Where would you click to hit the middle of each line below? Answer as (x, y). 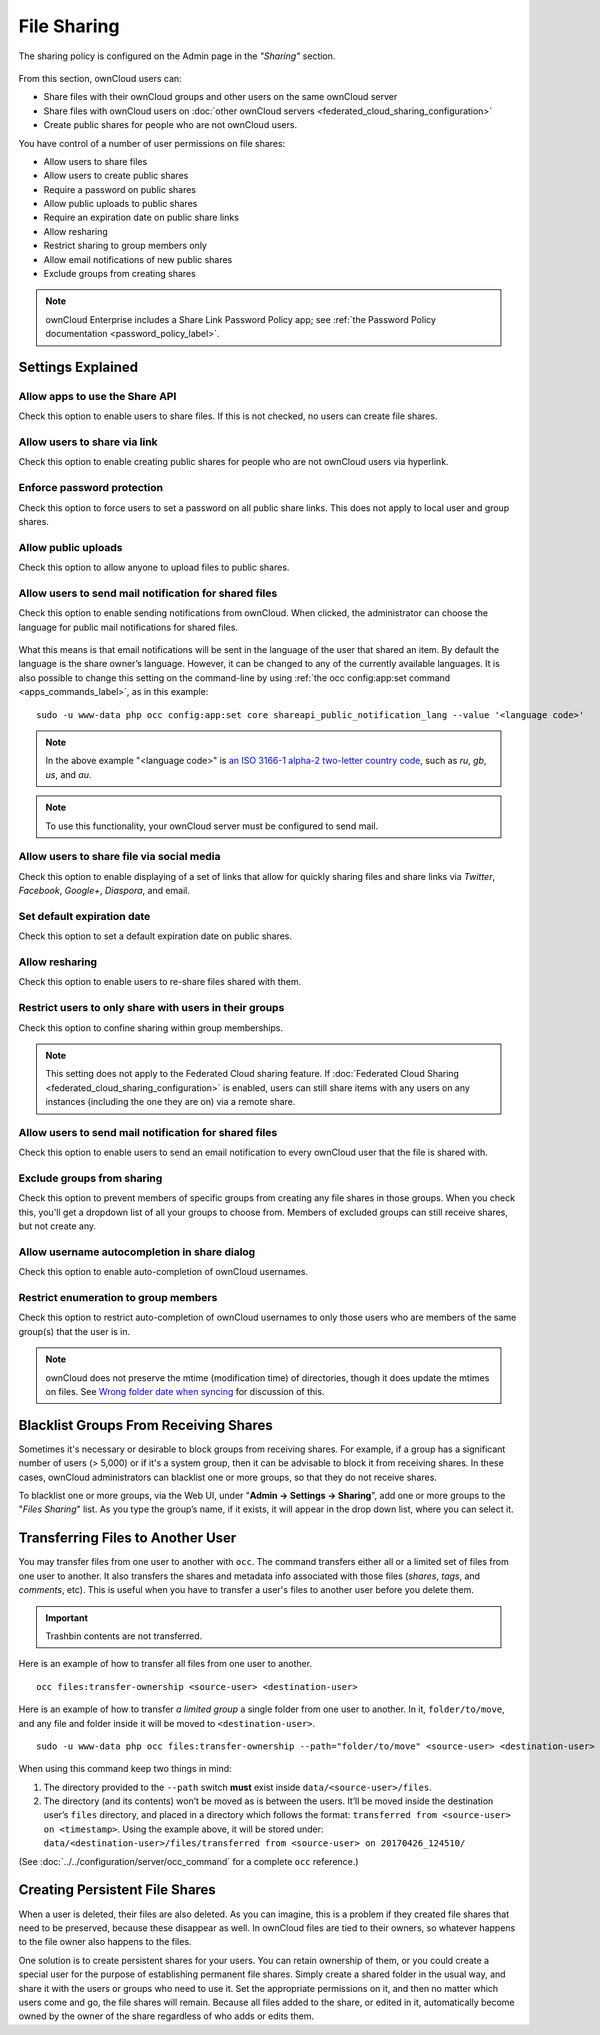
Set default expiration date (84, 916)
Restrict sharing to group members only (125, 246)
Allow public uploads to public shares (120, 204)
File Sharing (69, 26)
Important (67, 1617)
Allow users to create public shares (116, 176)
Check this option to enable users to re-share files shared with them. (160, 982)
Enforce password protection (91, 488)
